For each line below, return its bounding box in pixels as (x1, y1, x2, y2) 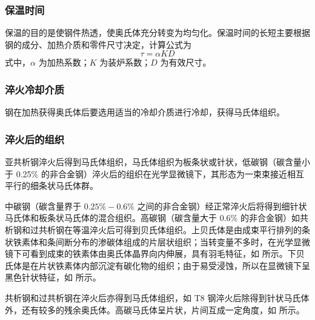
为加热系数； (38, 56, 90, 69)
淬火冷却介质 (5, 81, 65, 97)
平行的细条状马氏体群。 (5, 179, 98, 192)
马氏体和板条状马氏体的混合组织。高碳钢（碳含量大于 (5, 211, 217, 224)
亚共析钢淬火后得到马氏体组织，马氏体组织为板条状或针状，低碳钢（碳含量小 (5, 155, 310, 168)
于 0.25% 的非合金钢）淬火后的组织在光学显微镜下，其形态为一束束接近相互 (5, 167, 304, 180)
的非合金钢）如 (240, 211, 300, 224)
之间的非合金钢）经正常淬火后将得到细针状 (137, 199, 307, 212)
